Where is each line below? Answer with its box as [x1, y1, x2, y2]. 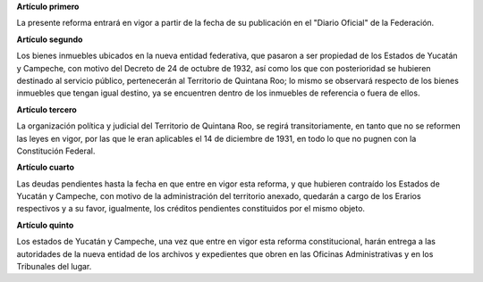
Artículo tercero [16, 104, 78, 115]
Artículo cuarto [16, 162, 75, 173]
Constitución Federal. [16, 145, 96, 156]
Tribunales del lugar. [16, 261, 92, 272]
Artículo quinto [16, 220, 74, 230]
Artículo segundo [16, 34, 83, 45]
